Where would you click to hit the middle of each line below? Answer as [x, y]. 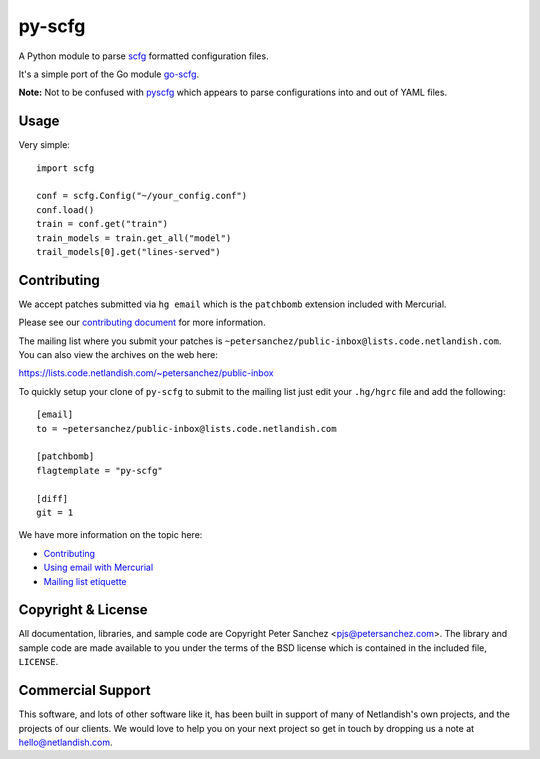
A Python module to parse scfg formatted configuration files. [143, 56]
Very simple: [44, 145]
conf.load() [65, 209]
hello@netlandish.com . [66, 742]
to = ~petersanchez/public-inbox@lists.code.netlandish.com [186, 428]
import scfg [65, 168]
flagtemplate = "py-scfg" [100, 470]
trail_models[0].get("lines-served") [129, 251]
